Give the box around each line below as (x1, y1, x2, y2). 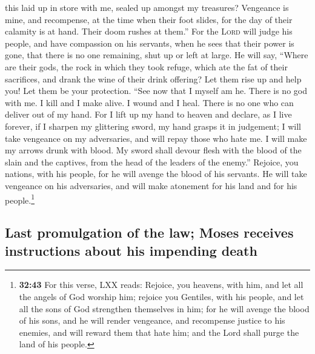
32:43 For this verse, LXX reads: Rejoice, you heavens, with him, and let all (19, 278, 303, 291)
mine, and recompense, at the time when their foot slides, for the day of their (5, 13, 293, 25)
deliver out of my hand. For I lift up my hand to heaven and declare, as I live (5, 108, 292, 121)
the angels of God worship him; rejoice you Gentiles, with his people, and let (19, 290, 304, 302)
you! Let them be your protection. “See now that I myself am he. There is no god (5, 84, 307, 97)
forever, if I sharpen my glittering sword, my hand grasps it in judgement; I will (5, 119, 302, 132)
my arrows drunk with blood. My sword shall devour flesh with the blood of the (5, 144, 302, 156)
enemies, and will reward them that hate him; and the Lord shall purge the (19, 326, 299, 338)
